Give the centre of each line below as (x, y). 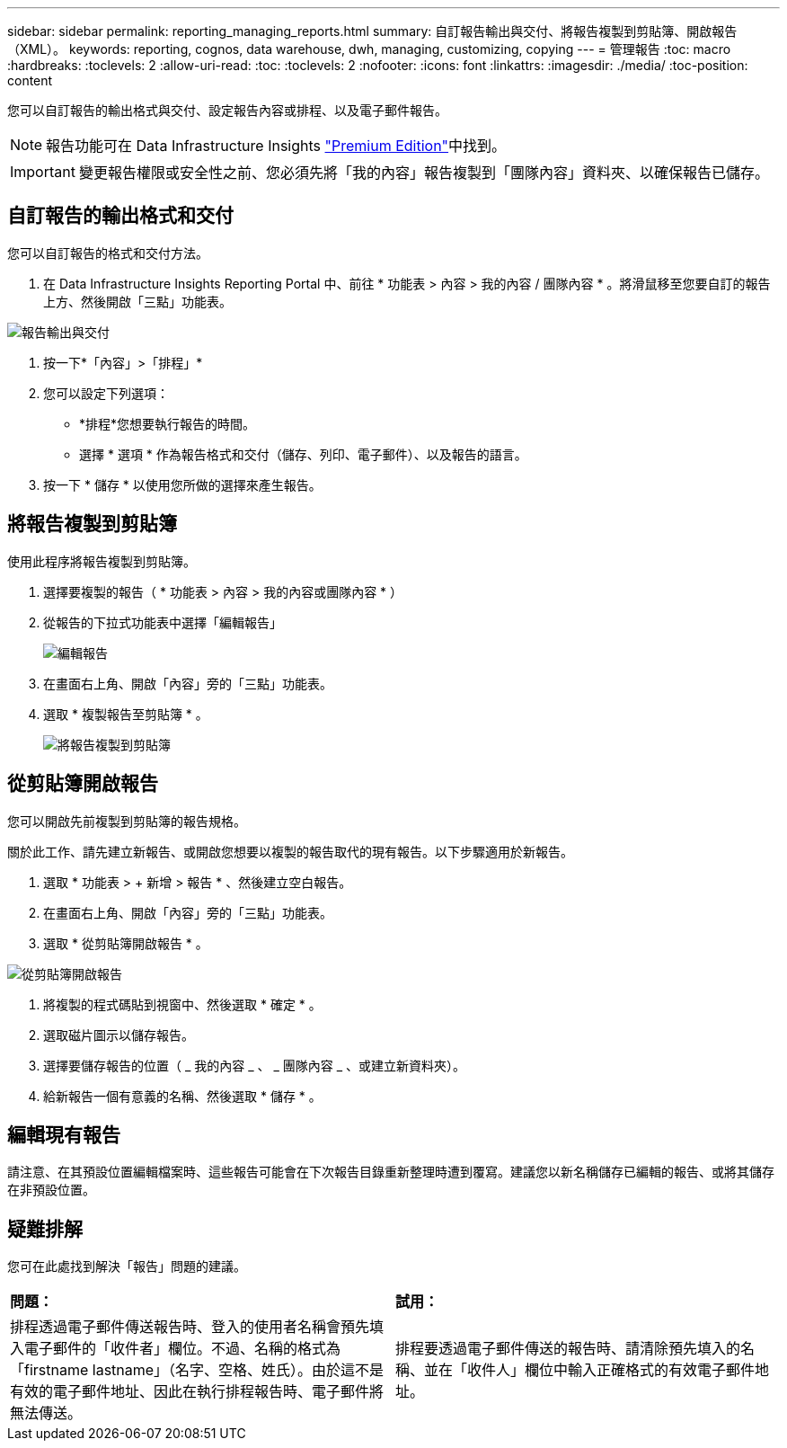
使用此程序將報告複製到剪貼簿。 (102, 561)
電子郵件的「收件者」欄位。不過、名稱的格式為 (183, 1349)
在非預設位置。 (51, 1190)
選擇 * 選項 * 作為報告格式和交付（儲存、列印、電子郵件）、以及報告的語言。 (303, 454)
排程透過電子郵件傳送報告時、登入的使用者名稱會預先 (190, 1327)
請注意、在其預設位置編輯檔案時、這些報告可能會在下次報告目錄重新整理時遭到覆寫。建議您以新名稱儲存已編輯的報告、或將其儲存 (391, 1172)
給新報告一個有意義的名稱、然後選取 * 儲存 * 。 (182, 1096)
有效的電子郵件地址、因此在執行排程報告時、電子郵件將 (197, 1392)
